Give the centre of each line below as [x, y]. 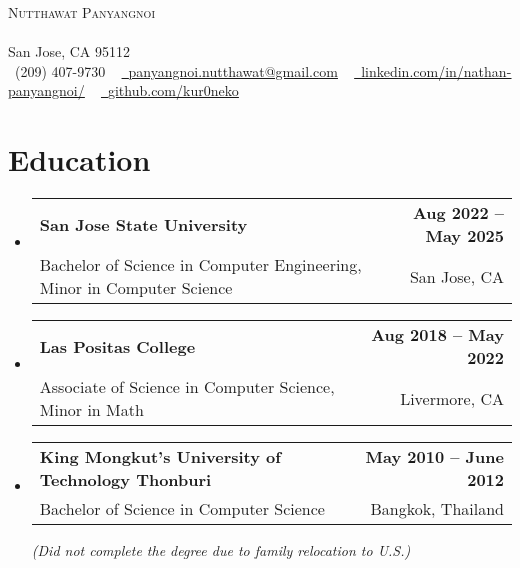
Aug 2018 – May [437, 335]
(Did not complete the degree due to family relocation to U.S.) [221, 550]
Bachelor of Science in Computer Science [182, 509]
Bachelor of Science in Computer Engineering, [200, 265]
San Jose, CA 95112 [69, 51]
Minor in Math [91, 410]
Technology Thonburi [125, 480]
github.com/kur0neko [173, 90]
